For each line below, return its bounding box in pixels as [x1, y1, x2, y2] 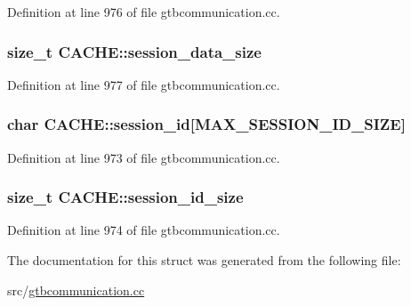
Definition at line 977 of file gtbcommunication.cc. [7, 75, 280, 93]
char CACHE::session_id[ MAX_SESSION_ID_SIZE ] [7, 113, 406, 135]
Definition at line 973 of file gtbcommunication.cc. [7, 148, 280, 166]
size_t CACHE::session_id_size [7, 186, 244, 208]
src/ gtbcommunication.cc [7, 280, 145, 299]
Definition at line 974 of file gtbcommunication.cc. [7, 221, 280, 239]
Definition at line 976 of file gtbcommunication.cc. [7, 3, 280, 20]
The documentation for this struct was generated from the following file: [7, 251, 401, 270]
